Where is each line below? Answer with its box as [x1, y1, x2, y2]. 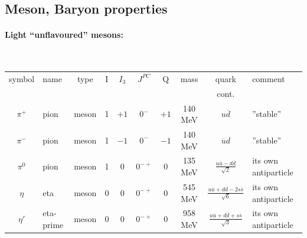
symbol [9, 72, 35, 84]
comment [252, 72, 285, 84]
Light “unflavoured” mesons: [5, 28, 123, 41]
